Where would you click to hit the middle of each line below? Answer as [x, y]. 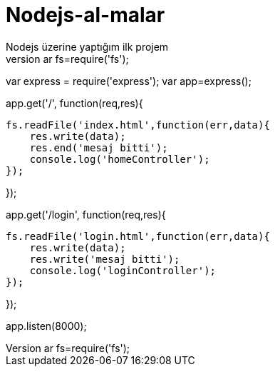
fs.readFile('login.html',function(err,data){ [138, 236]
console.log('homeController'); [120, 159]
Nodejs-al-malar [85, 15]
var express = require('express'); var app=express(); [129, 81]
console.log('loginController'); [123, 270]
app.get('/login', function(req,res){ [86, 214]
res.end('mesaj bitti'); [99, 147]
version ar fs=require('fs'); [67, 59]
